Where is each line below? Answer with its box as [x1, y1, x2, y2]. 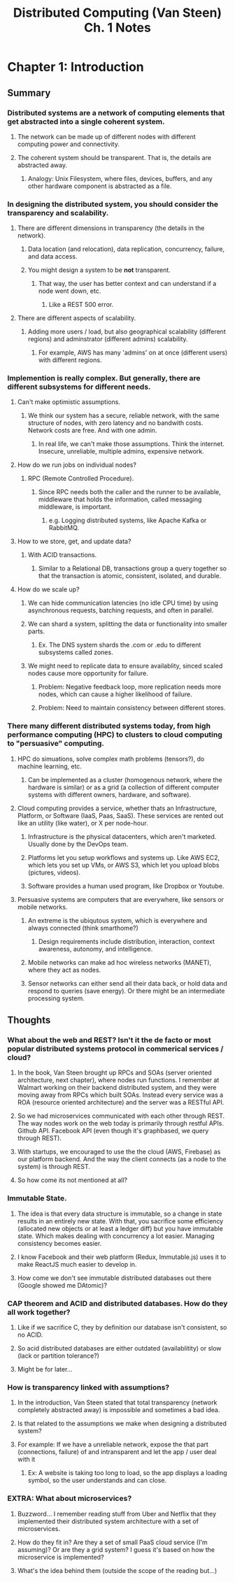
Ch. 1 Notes [83, 20, 152, 36]
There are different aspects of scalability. [17, 314, 136, 322]
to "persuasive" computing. [7, 739, 105, 749]
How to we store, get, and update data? [17, 537, 131, 546]
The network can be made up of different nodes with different [17, 132, 196, 141]
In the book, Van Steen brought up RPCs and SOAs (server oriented [17, 1068, 212, 1077]
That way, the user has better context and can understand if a [38, 280, 217, 288]
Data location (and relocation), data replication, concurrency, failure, [27, 245, 225, 253]
